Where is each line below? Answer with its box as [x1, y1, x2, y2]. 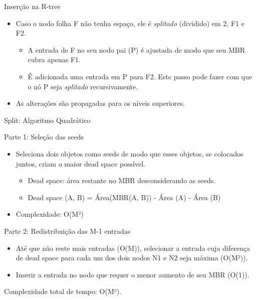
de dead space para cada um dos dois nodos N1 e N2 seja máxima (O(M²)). [16, 252, 248, 263]
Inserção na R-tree [4, 1, 61, 11]
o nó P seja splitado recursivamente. [28, 81, 138, 91]
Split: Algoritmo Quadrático [4, 114, 91, 125]
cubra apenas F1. [28, 54, 81, 65]
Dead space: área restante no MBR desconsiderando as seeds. [28, 175, 216, 186]
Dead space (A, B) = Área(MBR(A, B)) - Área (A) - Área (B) [28, 192, 221, 202]
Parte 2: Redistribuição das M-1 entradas [4, 225, 131, 236]
